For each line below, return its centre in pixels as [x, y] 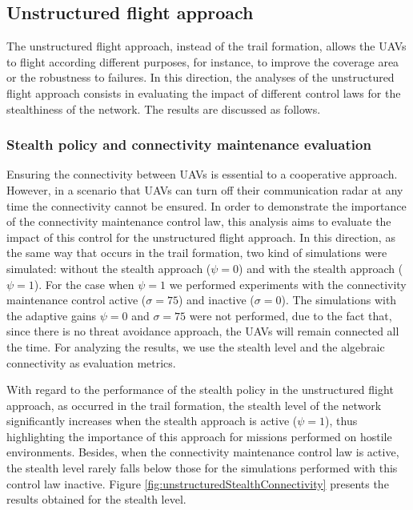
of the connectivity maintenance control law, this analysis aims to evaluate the [199, 221]
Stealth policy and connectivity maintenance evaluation [189, 145]
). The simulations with [339, 300]
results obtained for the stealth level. [96, 499]
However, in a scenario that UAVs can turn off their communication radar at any [205, 189]
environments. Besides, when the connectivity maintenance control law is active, [203, 452]
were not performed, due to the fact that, [291, 315]
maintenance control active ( [76, 300]
